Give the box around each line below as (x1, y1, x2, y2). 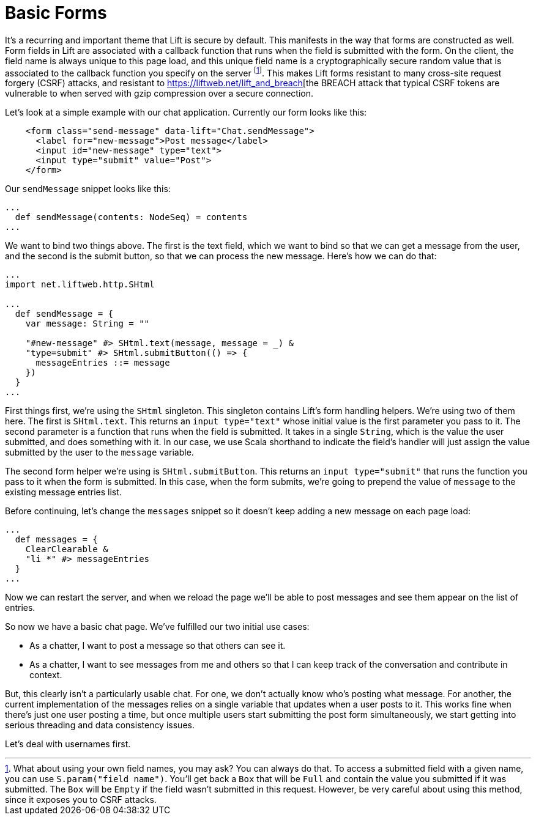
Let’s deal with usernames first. (5, 739, 131, 750)
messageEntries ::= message (35, 358, 170, 368)
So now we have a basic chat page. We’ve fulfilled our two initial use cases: (5, 621, 310, 632)
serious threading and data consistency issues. (5, 720, 195, 731)
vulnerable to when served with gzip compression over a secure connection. (5, 88, 314, 99)
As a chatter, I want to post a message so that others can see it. (29, 640, 286, 651)
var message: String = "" (25, 319, 150, 329)
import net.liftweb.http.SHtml (5, 279, 155, 290)
